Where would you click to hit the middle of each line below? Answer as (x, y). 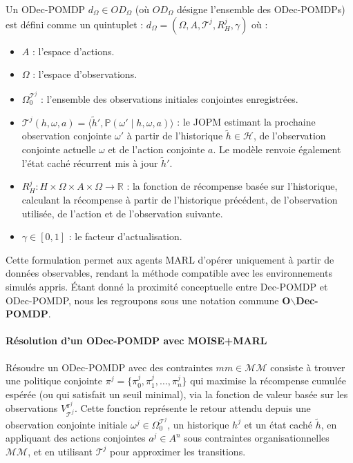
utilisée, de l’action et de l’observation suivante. (122, 213)
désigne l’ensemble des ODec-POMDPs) (261, 9)
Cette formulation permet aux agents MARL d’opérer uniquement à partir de (170, 259)
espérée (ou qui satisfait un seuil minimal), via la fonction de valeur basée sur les (177, 394)
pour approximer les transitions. (178, 451)
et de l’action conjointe (156, 149)
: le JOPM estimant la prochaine (246, 122)
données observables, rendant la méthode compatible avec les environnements (169, 273)
